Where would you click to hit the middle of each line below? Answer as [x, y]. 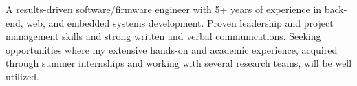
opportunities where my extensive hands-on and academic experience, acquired [172, 49]
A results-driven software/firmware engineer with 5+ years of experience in [164, 9]
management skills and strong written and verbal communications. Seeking [163, 36]
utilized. [23, 76]
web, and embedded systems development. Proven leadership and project [180, 22]
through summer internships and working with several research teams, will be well [179, 63]
